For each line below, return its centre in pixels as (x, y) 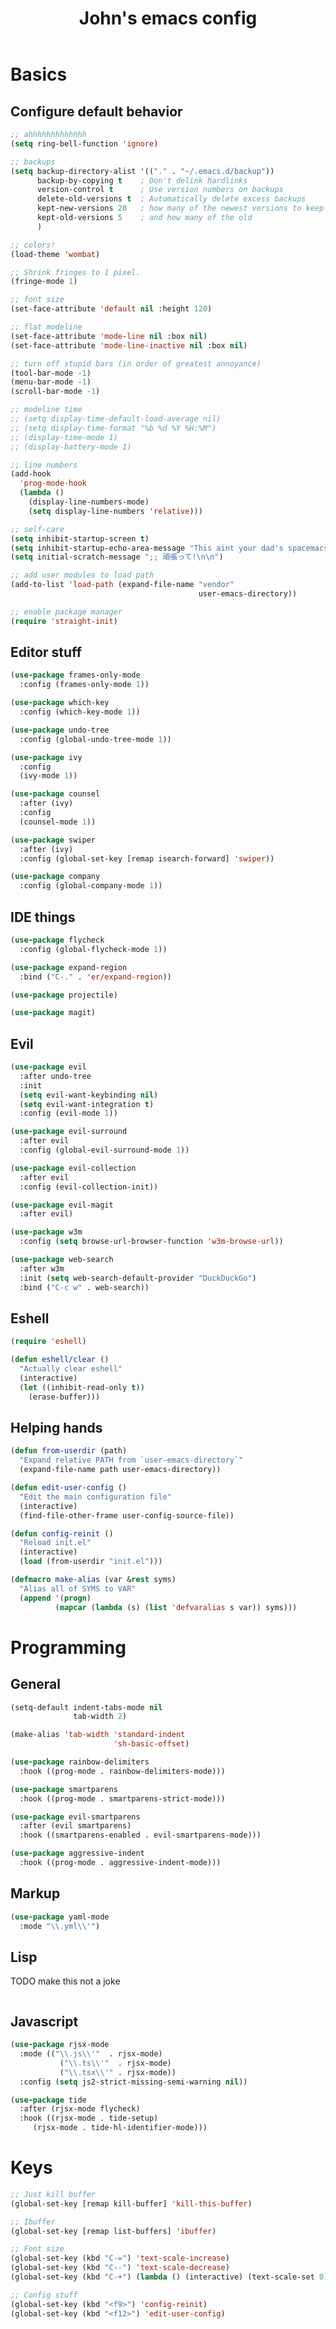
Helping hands (56, 1428)
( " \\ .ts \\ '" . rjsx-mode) (115, 2063)
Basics (39, 74)
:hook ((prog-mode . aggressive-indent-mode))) (120, 1863)
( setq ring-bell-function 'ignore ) (84, 143)
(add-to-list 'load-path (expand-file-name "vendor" (122, 585)
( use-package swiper (53, 840)
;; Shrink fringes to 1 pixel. (75, 272)
